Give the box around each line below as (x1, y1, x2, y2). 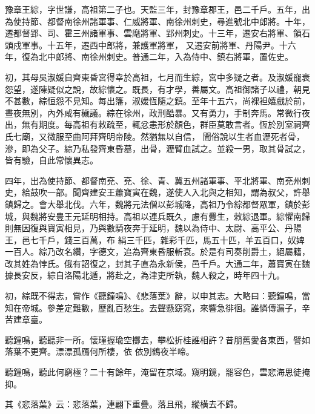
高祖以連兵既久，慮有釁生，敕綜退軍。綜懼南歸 (123, 209, 310, 222)
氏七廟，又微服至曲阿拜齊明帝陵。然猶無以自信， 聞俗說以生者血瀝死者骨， (5, 130, 305, 142)
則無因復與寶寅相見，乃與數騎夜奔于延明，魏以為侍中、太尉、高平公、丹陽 (5, 222, 302, 234)
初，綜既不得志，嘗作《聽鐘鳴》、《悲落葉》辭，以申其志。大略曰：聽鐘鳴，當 (5, 289, 310, 302)
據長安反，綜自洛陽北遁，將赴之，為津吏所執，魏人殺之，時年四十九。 (5, 269, 285, 281)
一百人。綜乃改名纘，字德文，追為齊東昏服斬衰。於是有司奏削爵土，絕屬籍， (5, 245, 310, 258)
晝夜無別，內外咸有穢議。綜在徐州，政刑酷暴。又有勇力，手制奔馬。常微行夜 (5, 106, 310, 119)
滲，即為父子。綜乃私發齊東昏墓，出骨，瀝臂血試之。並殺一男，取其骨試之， (5, 142, 310, 154)
